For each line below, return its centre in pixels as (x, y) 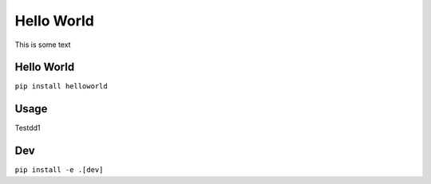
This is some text (43, 45)
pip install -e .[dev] (59, 170)
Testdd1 (28, 128)
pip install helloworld (61, 86)
